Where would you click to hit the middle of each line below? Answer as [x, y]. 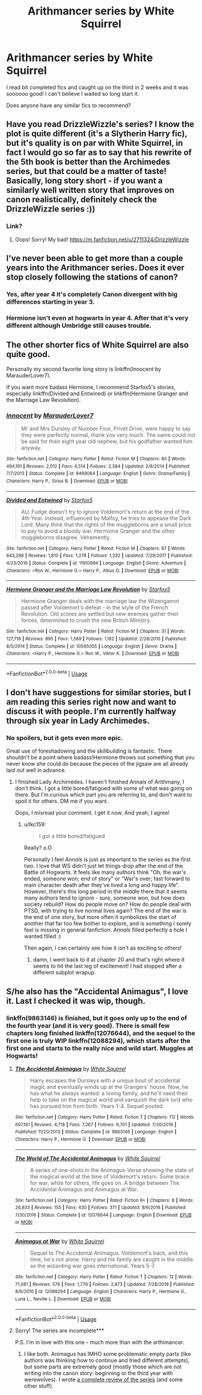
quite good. [28, 355]
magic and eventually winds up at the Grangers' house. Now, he [109, 1086]
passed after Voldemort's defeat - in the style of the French [94, 607]
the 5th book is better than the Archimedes [88, 162]
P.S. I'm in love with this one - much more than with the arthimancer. [99, 1343]
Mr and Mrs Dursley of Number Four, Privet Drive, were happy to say [106, 428]
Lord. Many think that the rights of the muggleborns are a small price [106, 524]
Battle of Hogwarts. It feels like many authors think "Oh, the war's [105, 873]
